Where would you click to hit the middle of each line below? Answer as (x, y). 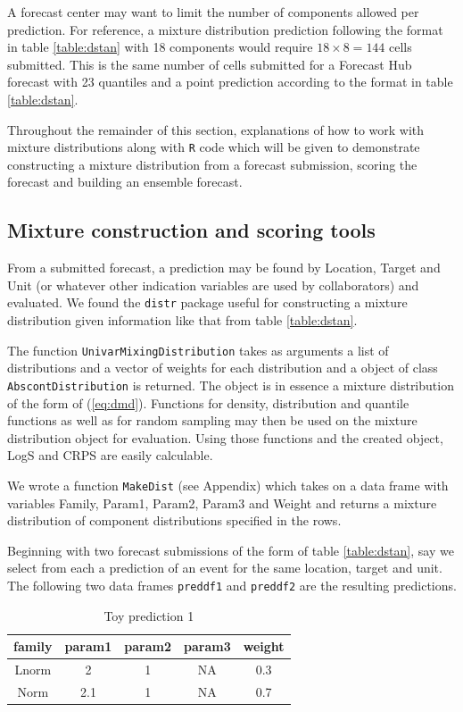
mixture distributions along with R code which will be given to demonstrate (214, 147)
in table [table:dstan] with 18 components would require (160, 47)
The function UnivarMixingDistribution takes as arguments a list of (198, 350)
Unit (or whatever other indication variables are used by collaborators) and (213, 285)
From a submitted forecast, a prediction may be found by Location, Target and (224, 268)
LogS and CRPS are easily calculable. (110, 455)
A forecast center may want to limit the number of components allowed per (213, 12)
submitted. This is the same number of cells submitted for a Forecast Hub (210, 64)
